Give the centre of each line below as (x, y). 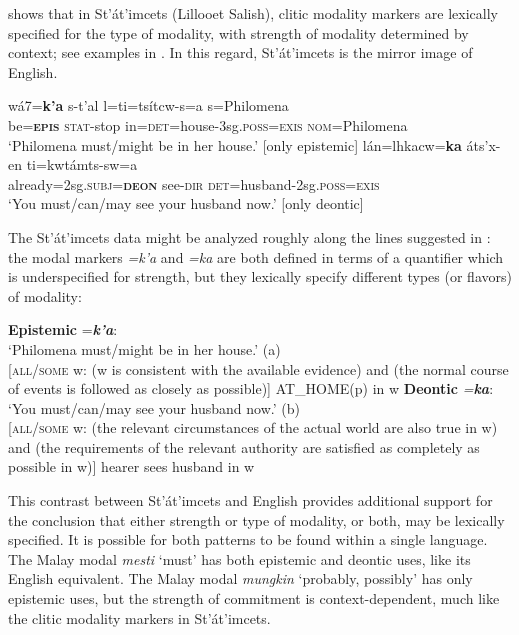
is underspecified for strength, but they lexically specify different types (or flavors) (260, 276)
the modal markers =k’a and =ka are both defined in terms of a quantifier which (256, 256)
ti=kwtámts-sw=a (82, 164)
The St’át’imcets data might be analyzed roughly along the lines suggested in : (249, 236)
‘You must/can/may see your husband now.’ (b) (154, 407)
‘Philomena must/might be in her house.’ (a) (144, 348)
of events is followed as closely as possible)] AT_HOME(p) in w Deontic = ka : (251, 388)
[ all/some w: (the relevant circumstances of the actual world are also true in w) (253, 427)
